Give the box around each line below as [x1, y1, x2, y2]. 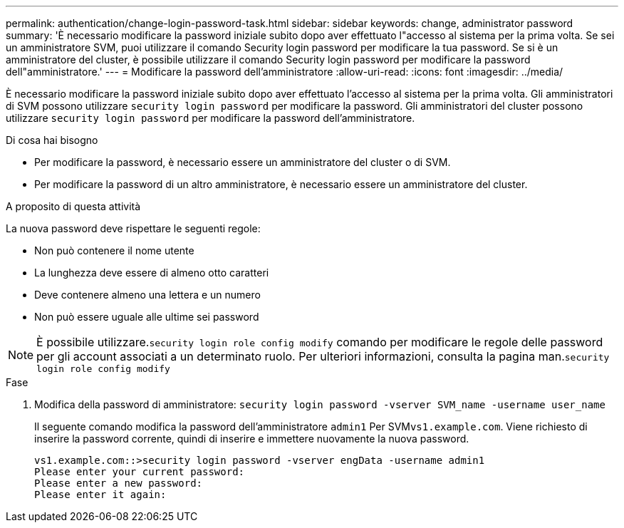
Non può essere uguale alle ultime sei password [34, 311, 259, 323]
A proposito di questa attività [6, 200, 141, 212]
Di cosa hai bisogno [6, 134, 98, 146]
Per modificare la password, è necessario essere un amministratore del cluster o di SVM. [34, 156, 451, 168]
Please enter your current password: [34, 466, 245, 477]
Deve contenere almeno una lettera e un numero [34, 289, 261, 301]
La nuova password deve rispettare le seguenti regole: [6, 222, 261, 234]
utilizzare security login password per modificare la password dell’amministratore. [6, 112, 415, 124]
